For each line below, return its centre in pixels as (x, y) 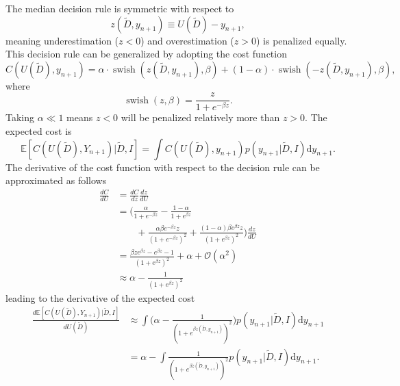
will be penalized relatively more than (200, 117)
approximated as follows (56, 180)
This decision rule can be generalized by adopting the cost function (146, 54)
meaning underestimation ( (62, 40)
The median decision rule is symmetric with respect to (120, 8)
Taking (20, 117)
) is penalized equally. (302, 40)
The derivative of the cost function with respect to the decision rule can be (163, 167)
